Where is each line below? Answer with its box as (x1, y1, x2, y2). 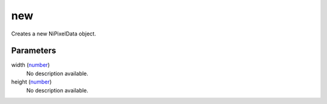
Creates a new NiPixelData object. (11, 30, 96, 37)
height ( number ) (11, 78, 52, 85)
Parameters (11, 46, 56, 56)
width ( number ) (11, 61, 50, 69)
